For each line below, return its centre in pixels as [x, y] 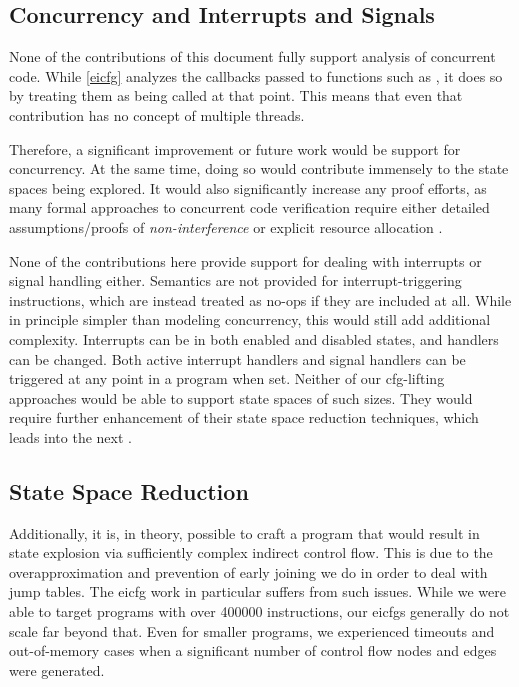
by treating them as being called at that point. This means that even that [236, 95]
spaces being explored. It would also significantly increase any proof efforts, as [248, 187]
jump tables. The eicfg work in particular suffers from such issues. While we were [257, 591]
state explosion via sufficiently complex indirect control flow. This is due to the [251, 552]
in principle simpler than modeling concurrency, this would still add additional [250, 319]
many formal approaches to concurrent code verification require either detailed [249, 207]
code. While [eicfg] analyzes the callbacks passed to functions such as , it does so [256, 75]
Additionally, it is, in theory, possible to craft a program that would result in [244, 532]
